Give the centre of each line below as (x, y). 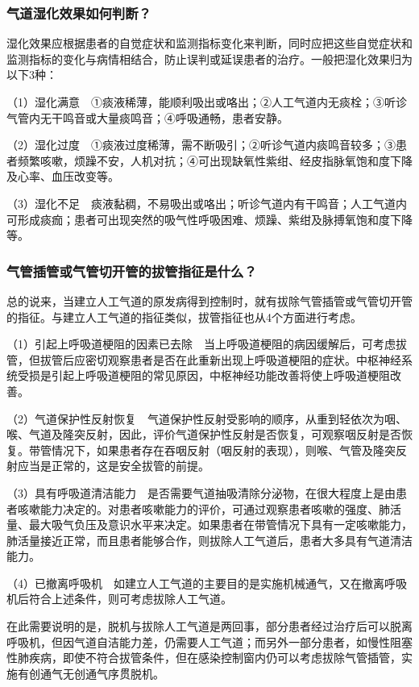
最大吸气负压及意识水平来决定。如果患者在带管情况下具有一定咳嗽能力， (220, 525)
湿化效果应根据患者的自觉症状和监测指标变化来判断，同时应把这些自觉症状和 (209, 43)
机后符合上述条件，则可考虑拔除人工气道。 (119, 599)
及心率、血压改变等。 (63, 176)
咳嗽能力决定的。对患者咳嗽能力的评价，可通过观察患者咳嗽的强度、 (198, 508)
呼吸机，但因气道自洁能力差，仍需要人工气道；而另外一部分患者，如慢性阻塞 (209, 641)
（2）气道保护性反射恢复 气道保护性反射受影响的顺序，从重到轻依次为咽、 (207, 418)
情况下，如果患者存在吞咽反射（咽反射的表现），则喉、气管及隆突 (223, 450)
